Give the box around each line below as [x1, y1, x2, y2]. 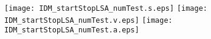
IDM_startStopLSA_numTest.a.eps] [4, 26, 139, 35]
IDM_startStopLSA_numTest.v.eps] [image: [4, 16, 173, 25]
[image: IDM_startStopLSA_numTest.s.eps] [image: [4, 4, 207, 13]
